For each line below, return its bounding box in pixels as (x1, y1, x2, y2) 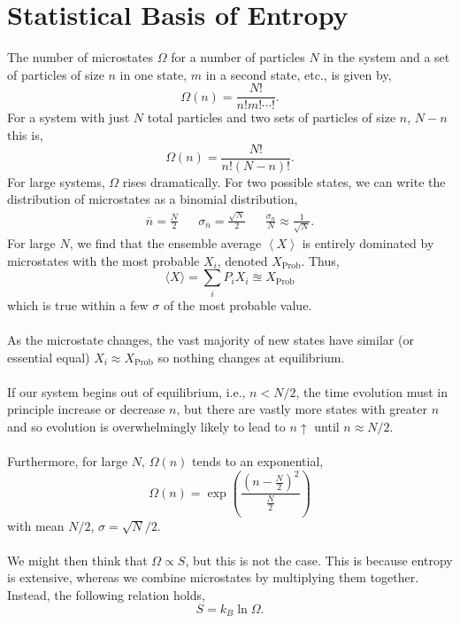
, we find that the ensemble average (69, 234, 262, 253)
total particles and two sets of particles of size (147, 108, 396, 127)
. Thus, (301, 251, 340, 269)
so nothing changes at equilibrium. (157, 347, 345, 366)
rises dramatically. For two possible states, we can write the (122, 172, 446, 191)
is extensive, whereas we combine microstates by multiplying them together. (7, 568, 419, 587)
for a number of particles (171, 48, 305, 66)
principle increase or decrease (7, 400, 165, 418)
